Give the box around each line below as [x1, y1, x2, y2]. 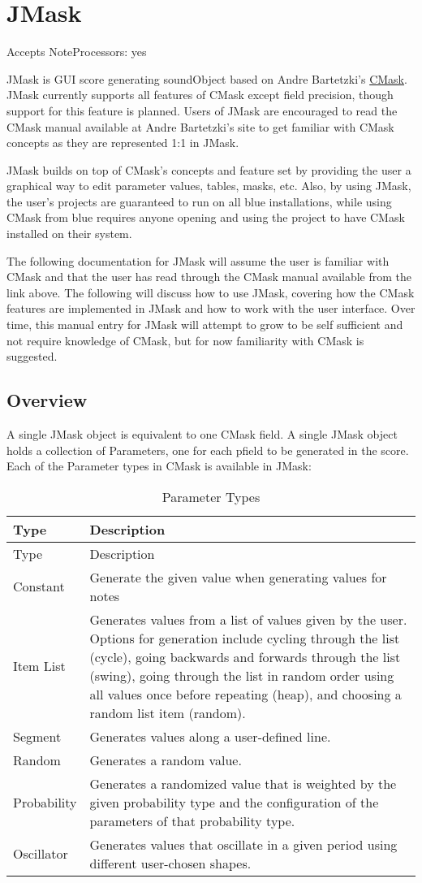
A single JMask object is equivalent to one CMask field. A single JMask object [6, 426, 398, 443]
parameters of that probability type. [89, 811, 295, 830]
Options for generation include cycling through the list [89, 628, 400, 647]
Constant [13, 577, 65, 596]
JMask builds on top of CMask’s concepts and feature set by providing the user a [6, 161, 411, 178]
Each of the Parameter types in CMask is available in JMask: [6, 457, 312, 474]
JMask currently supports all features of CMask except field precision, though [6, 86, 394, 103]
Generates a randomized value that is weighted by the [89, 773, 397, 793]
